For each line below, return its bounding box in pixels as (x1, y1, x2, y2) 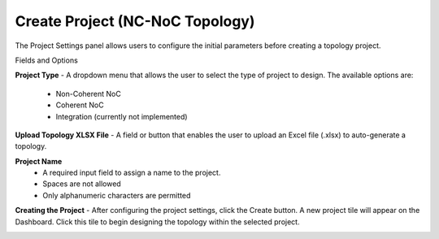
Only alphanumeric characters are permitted (42, 190, 191, 200)
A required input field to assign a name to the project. (42, 167, 221, 178)
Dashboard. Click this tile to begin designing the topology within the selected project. (15, 216, 300, 227)
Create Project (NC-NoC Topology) (15, 12, 255, 30)
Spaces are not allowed (42, 179, 121, 189)
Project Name (15, 156, 63, 166)
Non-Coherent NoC (55, 89, 121, 98)
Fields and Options (15, 55, 79, 65)
